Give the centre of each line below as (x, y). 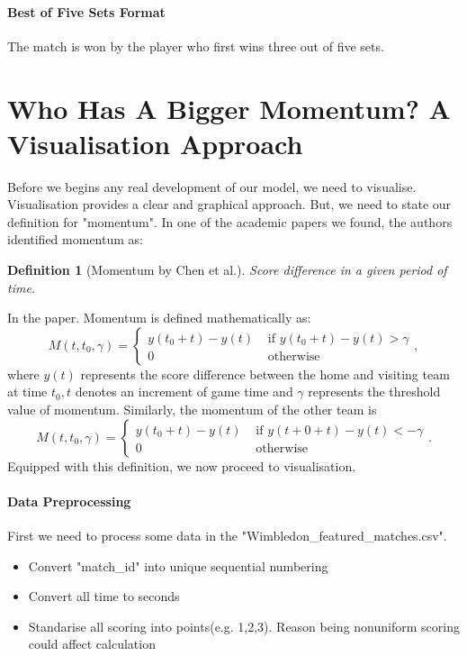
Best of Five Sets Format (86, 11)
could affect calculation (92, 644)
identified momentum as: (75, 239)
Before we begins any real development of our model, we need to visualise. (212, 186)
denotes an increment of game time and (184, 392)
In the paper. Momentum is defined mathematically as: (159, 318)
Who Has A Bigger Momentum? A (229, 108)
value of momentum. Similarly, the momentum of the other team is (192, 410)
